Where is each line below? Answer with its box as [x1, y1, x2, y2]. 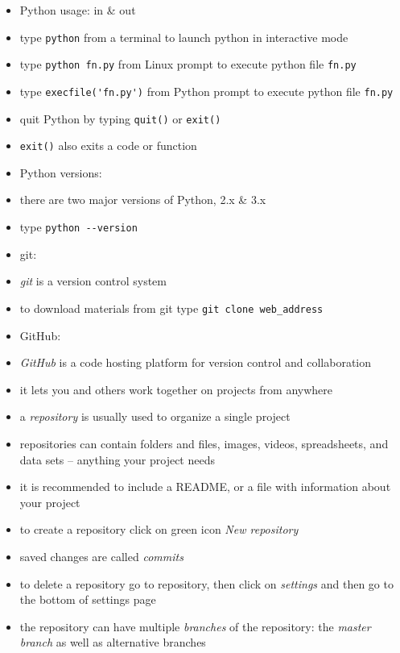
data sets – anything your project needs [19, 451, 215, 468]
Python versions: [19, 164, 102, 181]
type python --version [19, 218, 138, 235]
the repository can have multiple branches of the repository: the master [19, 618, 371, 634]
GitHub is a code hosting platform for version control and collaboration [19, 354, 372, 371]
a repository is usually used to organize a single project [19, 408, 291, 425]
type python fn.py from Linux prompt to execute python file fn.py [19, 56, 357, 73]
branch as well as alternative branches [19, 634, 206, 651]
